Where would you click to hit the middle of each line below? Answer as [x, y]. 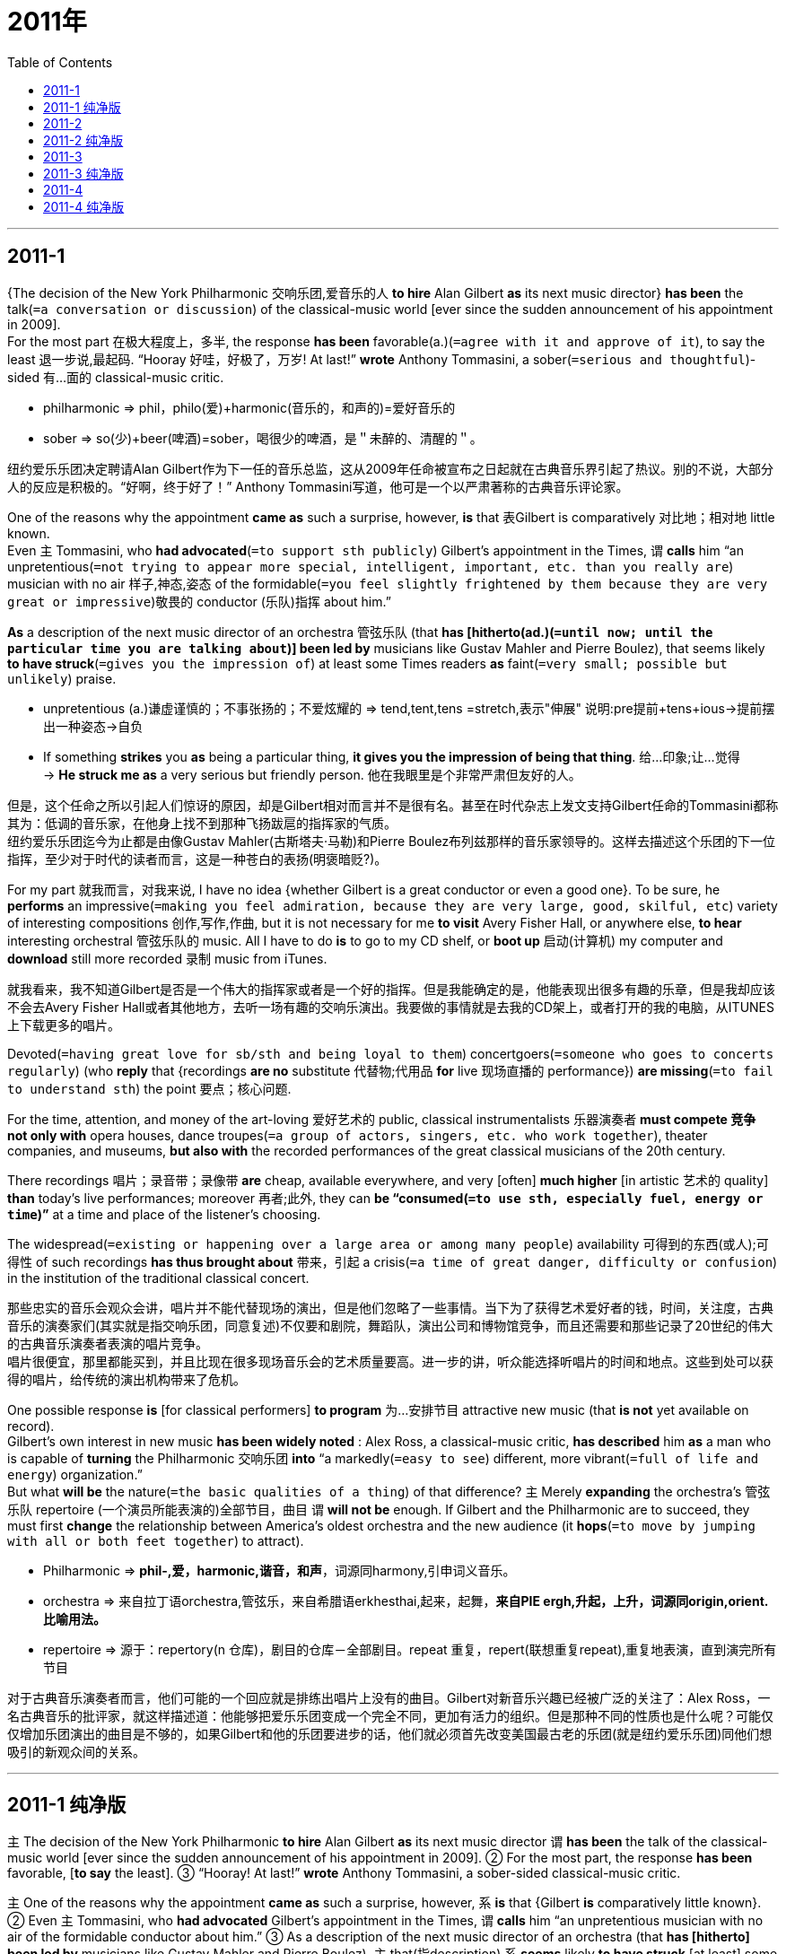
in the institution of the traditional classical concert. [158, 1278]
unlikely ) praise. [62, 678]
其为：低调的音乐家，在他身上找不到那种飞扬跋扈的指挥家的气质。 [202, 823]
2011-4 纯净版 [84, 206]
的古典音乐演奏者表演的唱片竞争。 [108, 1343]
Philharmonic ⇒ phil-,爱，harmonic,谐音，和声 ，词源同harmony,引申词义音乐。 [279, 1570]
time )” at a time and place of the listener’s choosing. [164, 1214]
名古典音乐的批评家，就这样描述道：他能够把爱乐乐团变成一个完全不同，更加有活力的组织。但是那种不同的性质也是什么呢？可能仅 [390, 1715]
